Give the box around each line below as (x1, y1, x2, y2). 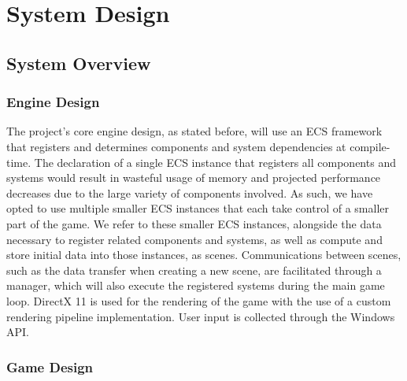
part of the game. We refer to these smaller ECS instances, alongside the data (6, 215, 382, 231)
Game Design (6, 357, 94, 376)
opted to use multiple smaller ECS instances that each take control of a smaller (6, 200, 389, 216)
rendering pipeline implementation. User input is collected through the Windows (6, 308, 395, 324)
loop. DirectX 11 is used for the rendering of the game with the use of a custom (6, 292, 391, 309)
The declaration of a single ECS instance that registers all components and (34, 154, 396, 170)
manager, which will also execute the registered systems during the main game (6, 277, 385, 294)
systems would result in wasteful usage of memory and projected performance (6, 169, 381, 186)
